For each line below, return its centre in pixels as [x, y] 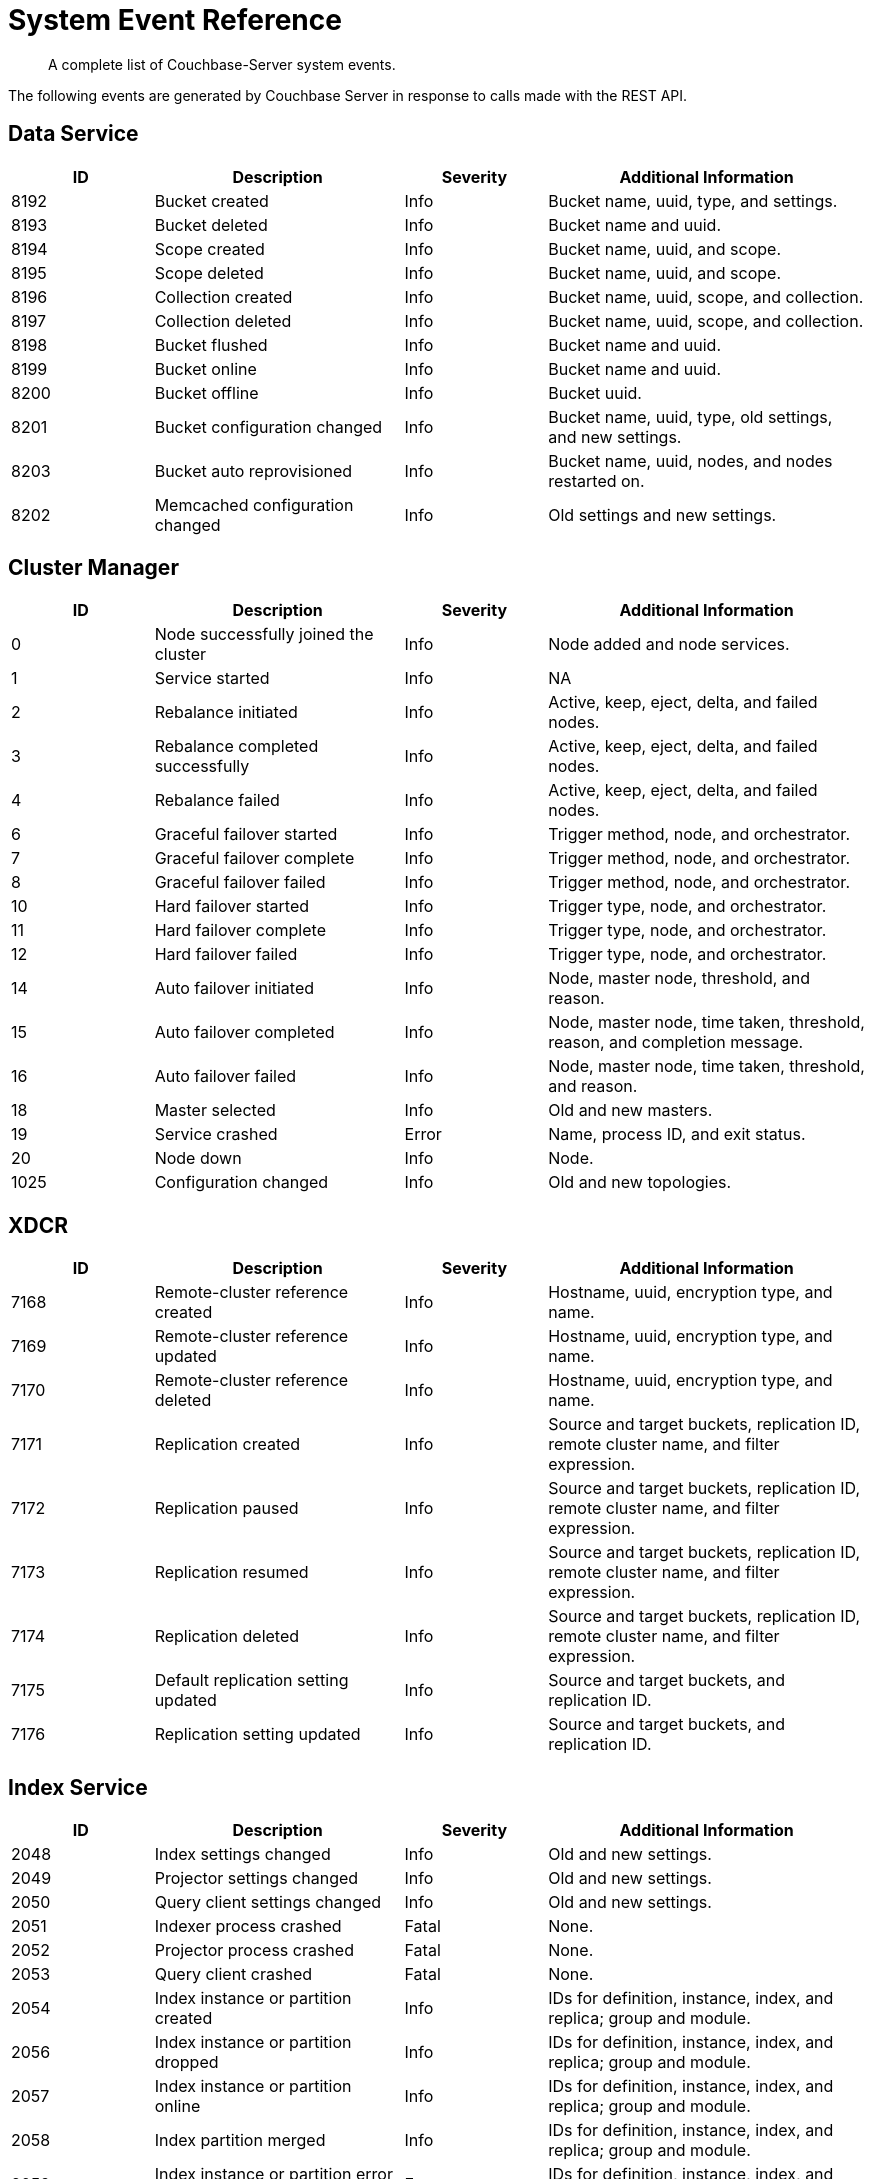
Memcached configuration [254, 504]
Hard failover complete [240, 930]
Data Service [73, 134]
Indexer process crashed [248, 1926]
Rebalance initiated [226, 712]
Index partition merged [240, 2140]
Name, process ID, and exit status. [677, 1134]
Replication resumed [231, 1572]
